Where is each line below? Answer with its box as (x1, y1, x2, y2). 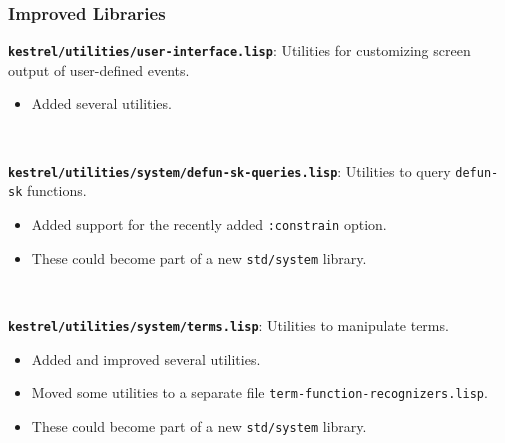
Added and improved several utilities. (31, 348, 261, 369)
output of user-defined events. (8, 59, 190, 80)
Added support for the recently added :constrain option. (31, 213, 387, 234)
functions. (26, 180, 87, 201)
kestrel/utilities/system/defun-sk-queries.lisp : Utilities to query (8, 160, 451, 181)
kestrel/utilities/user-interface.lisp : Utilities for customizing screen (8, 40, 471, 61)
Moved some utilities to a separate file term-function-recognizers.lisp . (31, 382, 488, 403)
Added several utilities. (31, 93, 172, 114)
